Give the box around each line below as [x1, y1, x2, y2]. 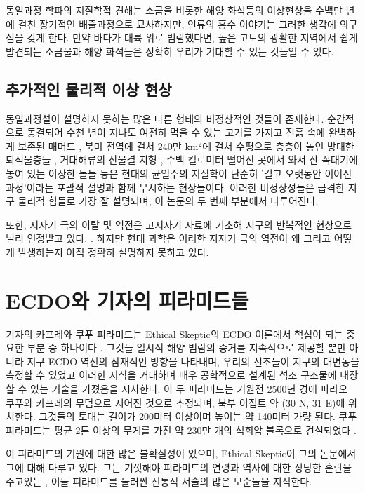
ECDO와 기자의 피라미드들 [6, 285, 249, 314]
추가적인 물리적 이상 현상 [6, 78, 172, 100]
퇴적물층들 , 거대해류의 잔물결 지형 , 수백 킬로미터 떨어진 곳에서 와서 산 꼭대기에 [6, 152, 358, 167]
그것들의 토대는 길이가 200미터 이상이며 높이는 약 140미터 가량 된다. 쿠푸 [39, 409, 357, 424]
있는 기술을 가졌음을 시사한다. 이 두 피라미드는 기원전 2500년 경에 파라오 [30, 381, 348, 396]
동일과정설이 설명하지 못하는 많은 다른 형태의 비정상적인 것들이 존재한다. [6, 111, 324, 126]
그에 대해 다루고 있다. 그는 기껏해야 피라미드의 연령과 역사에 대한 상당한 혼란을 [6, 459, 352, 474]
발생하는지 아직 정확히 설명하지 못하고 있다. [18, 244, 209, 259]
